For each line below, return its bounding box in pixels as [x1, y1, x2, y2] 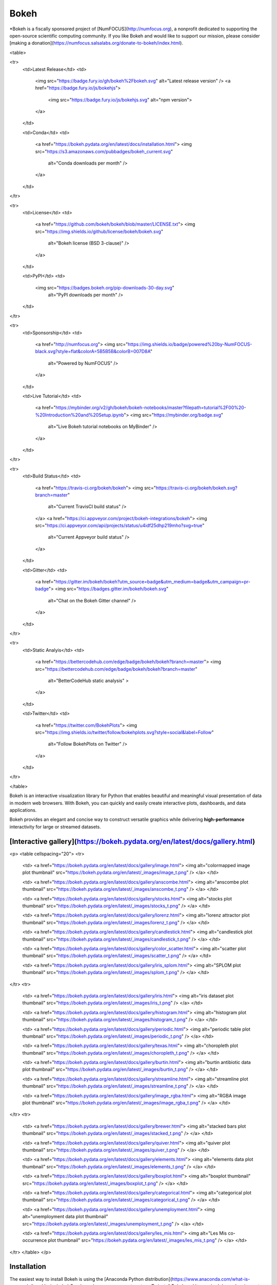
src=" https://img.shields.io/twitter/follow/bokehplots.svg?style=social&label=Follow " [35, 729, 214, 735]
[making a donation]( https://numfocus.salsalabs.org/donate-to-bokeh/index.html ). [9, 40, 183, 46]
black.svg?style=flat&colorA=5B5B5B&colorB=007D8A [35, 348, 151, 355]
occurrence [22, 1237, 47, 1243]
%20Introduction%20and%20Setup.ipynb [35, 412, 124, 418]
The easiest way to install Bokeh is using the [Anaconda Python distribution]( [9, 1276, 172, 1282]
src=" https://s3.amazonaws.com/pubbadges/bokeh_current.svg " [35, 148, 173, 154]
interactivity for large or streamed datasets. [9, 823, 101, 830]
